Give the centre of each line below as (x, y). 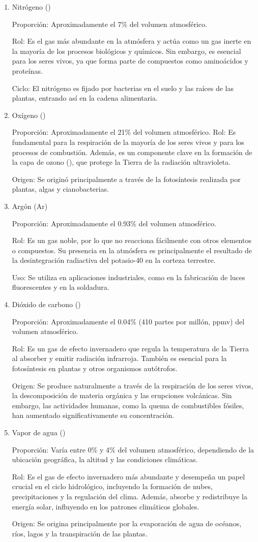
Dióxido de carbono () (46, 304)
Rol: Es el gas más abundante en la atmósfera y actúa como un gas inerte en (132, 41)
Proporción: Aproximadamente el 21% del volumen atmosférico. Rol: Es (124, 132)
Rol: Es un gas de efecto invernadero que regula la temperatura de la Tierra (130, 348)
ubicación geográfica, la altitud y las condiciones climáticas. (105, 459)
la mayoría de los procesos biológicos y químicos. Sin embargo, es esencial (126, 51)
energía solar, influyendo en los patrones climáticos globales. (106, 506)
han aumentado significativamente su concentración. (93, 415)
